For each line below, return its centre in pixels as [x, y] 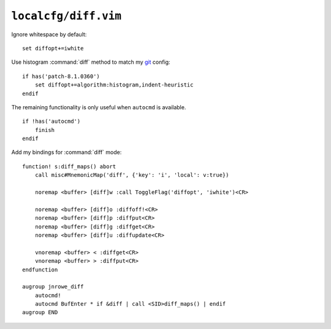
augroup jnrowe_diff [53, 287]
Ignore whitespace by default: [49, 34]
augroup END [40, 312]
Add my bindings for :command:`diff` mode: [67, 152]
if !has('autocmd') [51, 122]
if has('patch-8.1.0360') [61, 76]
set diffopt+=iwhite [53, 48]
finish [45, 130]
